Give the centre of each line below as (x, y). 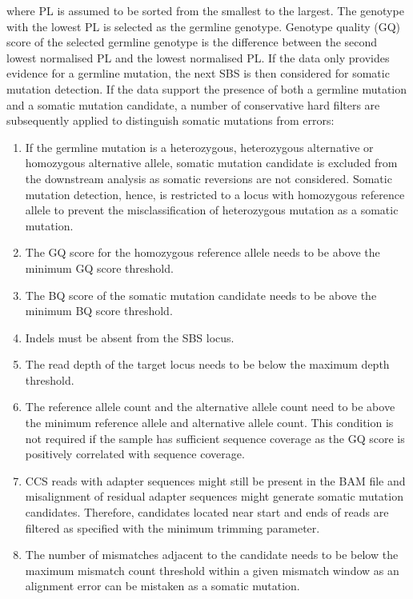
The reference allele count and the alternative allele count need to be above (210, 407)
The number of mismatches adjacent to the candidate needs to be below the (212, 555)
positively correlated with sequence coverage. (135, 454)
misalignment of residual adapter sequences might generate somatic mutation (214, 496)
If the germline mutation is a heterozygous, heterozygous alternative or (199, 147)
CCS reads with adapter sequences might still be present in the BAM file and (215, 480)
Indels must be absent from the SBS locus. (130, 337)
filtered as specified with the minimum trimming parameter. (172, 527)
